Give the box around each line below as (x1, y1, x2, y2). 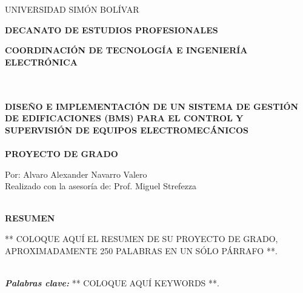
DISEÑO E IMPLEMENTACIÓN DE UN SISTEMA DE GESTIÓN (5, 99, 299, 112)
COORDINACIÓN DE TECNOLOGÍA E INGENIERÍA (5, 44, 248, 56)
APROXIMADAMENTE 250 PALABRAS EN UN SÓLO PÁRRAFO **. (5, 244, 278, 257)
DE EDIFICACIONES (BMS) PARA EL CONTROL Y (5, 112, 244, 124)
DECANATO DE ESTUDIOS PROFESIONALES (5, 23, 218, 36)
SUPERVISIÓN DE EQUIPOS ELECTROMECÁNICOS (5, 123, 248, 136)
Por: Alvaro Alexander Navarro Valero (5, 167, 147, 180)
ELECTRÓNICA (5, 55, 78, 68)
